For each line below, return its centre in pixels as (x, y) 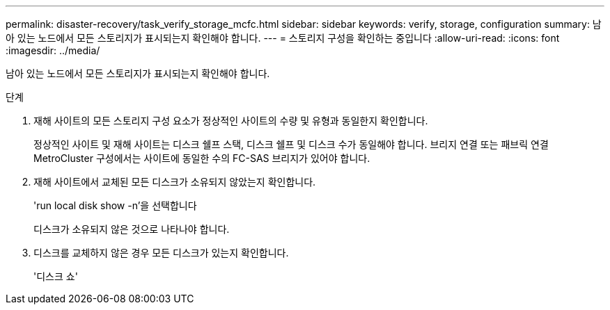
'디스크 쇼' (56, 276)
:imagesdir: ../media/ (53, 50)
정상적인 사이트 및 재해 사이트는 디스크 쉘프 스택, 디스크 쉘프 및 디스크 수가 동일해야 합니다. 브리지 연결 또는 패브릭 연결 (291, 144)
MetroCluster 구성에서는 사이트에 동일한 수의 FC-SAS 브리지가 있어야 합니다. (202, 158)
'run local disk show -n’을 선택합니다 (115, 205)
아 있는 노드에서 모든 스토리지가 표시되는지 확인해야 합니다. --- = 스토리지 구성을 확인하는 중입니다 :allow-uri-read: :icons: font (283, 38)
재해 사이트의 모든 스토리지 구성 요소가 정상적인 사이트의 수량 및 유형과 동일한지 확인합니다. (231, 121)
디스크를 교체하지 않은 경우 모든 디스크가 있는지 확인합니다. (161, 253)
